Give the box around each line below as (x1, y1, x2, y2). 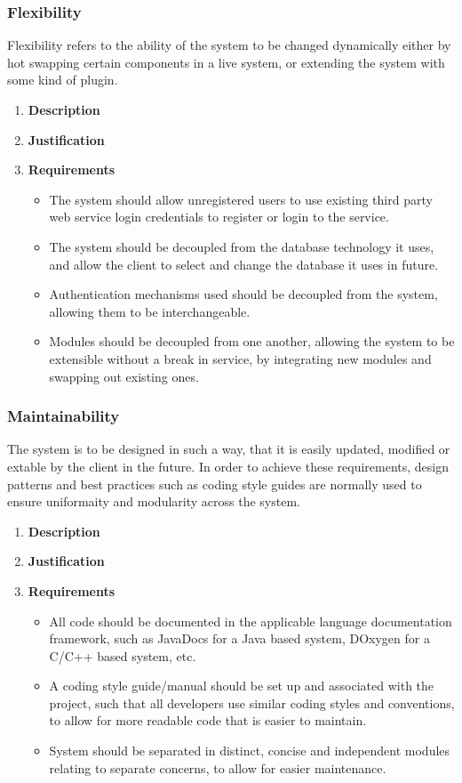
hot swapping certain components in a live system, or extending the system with (7, 52, 445, 71)
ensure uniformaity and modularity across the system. (7, 492, 300, 511)
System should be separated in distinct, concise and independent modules (49, 741, 450, 760)
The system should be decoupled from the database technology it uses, (49, 237, 434, 255)
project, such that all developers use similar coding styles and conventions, (49, 693, 455, 712)
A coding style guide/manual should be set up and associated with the (49, 676, 434, 695)
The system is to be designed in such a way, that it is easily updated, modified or (7, 440, 450, 458)
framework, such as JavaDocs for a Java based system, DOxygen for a (49, 629, 430, 648)
